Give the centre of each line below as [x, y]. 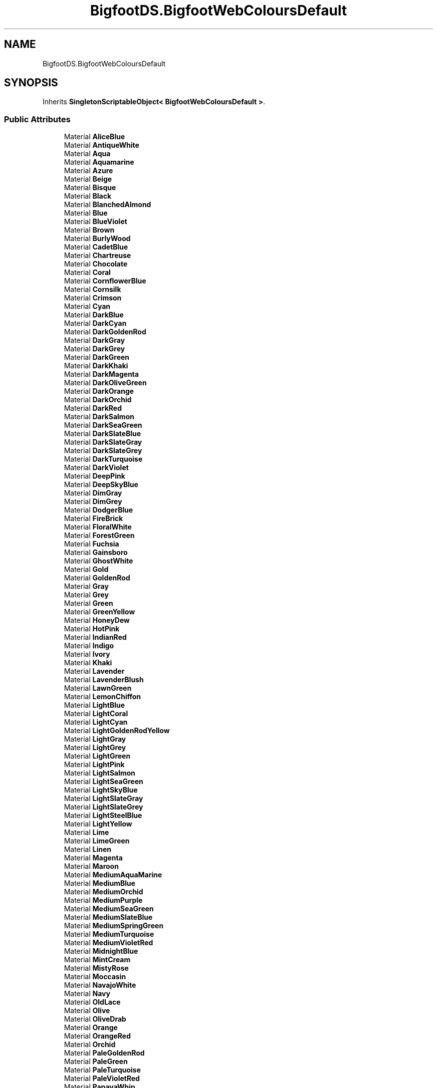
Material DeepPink [95, 476]
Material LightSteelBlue [103, 816]
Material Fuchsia [92, 544]
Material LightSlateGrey [104, 807]
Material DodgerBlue [99, 510]
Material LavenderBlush [104, 680]
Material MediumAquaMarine [113, 875]
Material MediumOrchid [104, 892]
